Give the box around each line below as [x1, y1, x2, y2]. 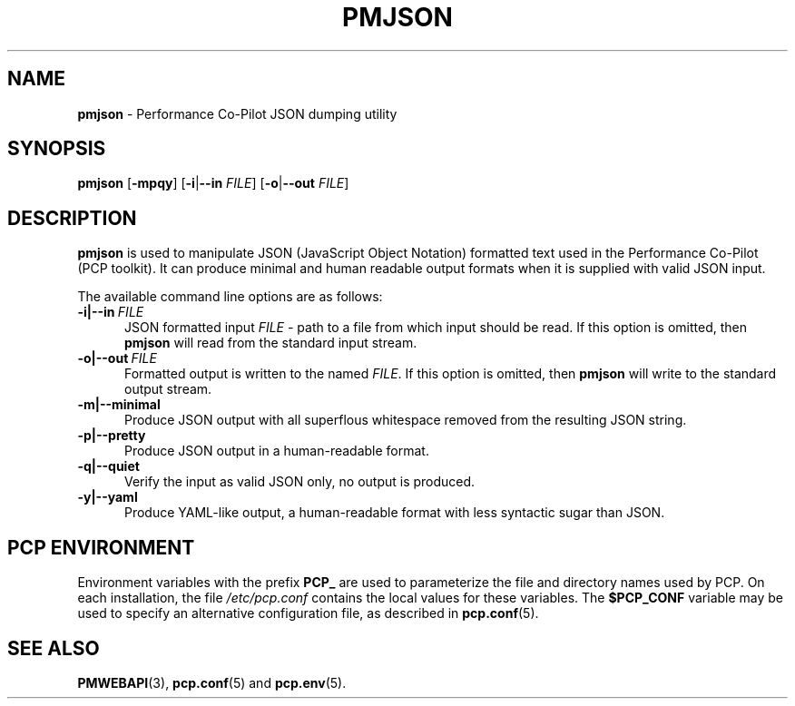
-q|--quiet [77, 458, 140, 475]
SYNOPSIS [7, 137, 106, 161]
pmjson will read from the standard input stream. [124, 335, 417, 351]
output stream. [124, 381, 212, 397]
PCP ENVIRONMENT [7, 535, 195, 559]
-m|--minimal [77, 397, 161, 413]
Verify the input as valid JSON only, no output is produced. [124, 474, 476, 490]
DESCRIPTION [7, 206, 137, 230]
